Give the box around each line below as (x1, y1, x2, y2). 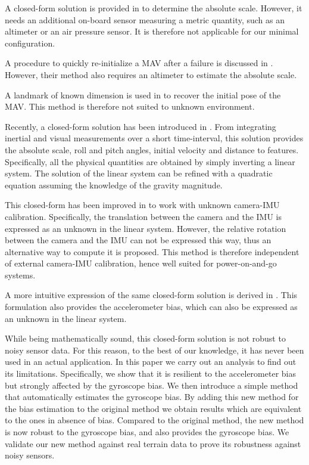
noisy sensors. (5, 449, 55, 461)
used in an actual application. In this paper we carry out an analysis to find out (5, 355, 296, 368)
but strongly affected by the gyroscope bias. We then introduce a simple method (5, 379, 298, 391)
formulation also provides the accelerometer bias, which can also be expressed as (5, 300, 298, 313)
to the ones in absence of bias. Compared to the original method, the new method (5, 414, 304, 426)
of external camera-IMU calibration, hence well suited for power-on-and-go (5, 257, 277, 269)
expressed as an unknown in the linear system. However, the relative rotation (5, 222, 286, 234)
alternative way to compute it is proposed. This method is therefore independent (5, 245, 299, 258)
